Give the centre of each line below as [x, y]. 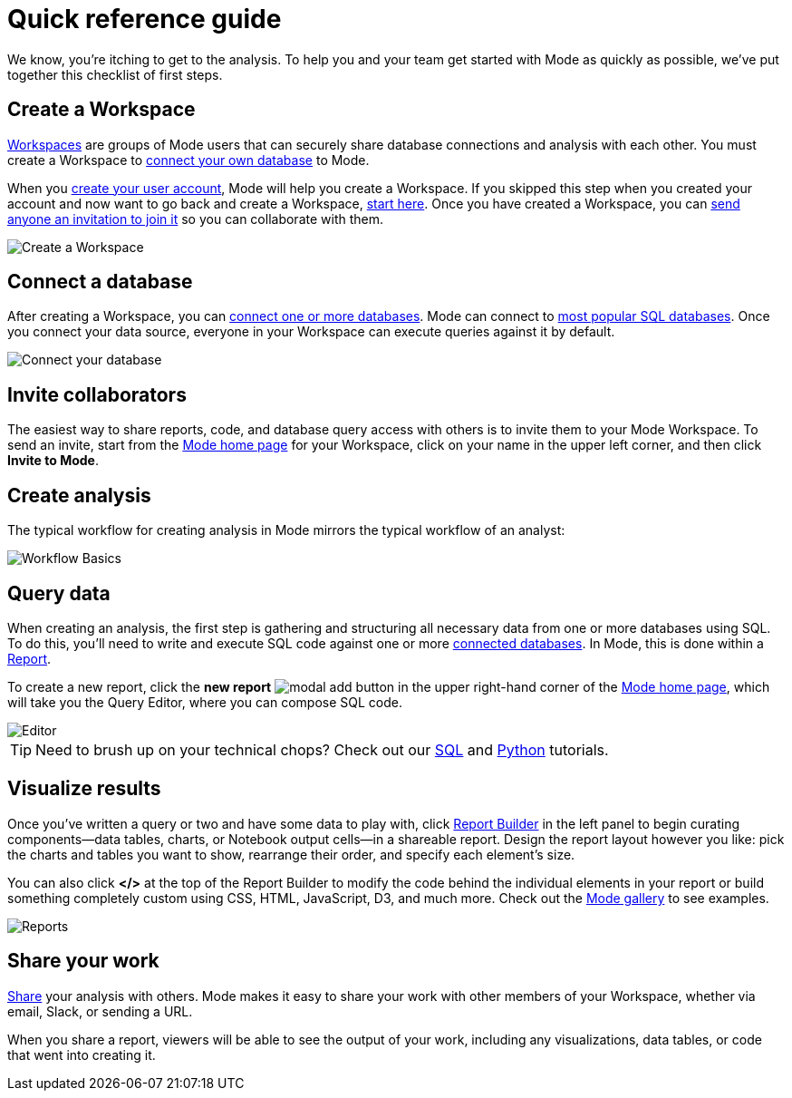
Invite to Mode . [53, 461]
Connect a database [100, 282]
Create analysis [79, 495]
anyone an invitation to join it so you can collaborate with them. [196, 219]
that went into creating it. [82, 1054]
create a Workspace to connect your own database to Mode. [188, 160]
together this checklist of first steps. [115, 74]
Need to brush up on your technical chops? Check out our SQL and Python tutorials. [322, 749]
